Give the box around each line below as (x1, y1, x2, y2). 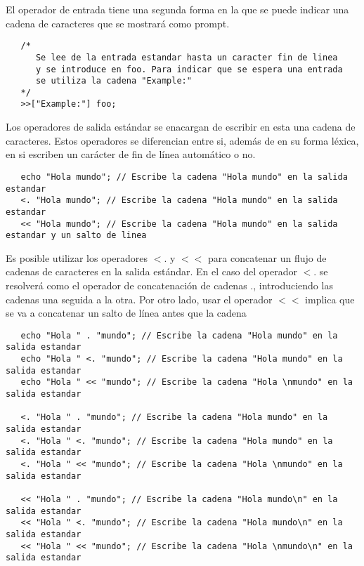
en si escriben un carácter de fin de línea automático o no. (6, 147, 256, 162)
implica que (305, 291, 355, 306)
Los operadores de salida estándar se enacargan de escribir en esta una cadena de (6, 119, 356, 134)
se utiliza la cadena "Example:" (35, 76, 192, 86)
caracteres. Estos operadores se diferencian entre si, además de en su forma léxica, (6, 133, 359, 147)
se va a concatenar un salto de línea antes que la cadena (6, 305, 247, 320)
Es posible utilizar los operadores (6, 250, 148, 265)
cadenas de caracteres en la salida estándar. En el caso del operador (6, 264, 297, 279)
